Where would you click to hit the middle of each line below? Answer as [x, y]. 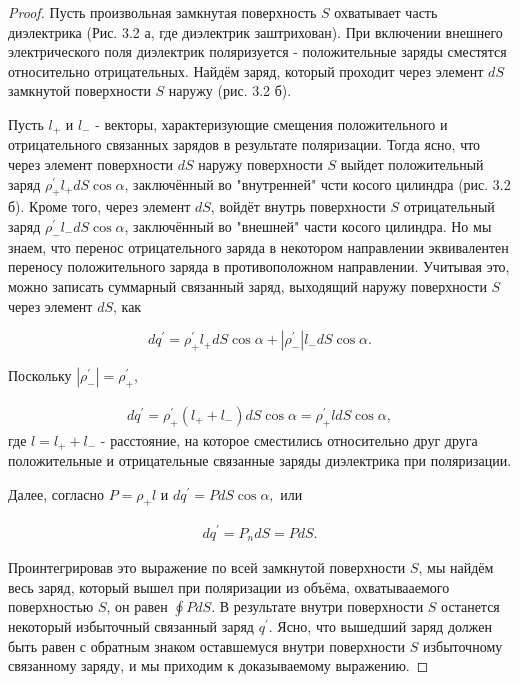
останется [470, 606]
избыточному [462, 645]
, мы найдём [456, 567]
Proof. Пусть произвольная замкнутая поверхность [162, 12]
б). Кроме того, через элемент [99, 206]
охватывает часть [386, 12]
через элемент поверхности [91, 164]
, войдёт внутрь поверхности [298, 206]
